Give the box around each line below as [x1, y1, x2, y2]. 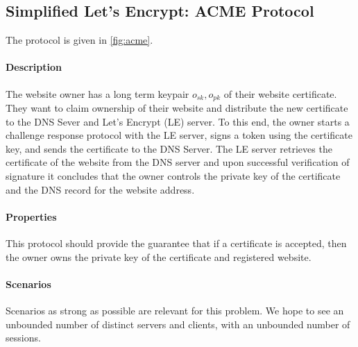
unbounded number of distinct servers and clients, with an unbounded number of [6, 316, 350, 331]
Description [6, 60, 62, 74]
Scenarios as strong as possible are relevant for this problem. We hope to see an [6, 303, 344, 317]
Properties [6, 209, 57, 223]
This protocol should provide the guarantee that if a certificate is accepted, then [6, 236, 347, 250]
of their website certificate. [223, 86, 337, 101]
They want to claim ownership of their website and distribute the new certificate [6, 101, 348, 115]
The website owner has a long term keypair [6, 86, 189, 101]
